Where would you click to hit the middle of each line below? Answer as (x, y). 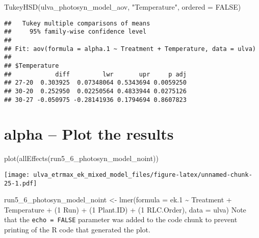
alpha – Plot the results (89, 134)
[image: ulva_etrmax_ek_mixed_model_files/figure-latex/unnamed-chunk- (128, 175)
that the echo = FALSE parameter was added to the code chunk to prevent (121, 219)
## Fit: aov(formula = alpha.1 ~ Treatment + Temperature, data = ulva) (130, 49)
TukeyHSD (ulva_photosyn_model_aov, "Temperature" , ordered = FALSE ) (123, 7)
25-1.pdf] (21, 183)
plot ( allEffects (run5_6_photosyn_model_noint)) (82, 158)
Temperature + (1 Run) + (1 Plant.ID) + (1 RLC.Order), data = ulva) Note (125, 209)
